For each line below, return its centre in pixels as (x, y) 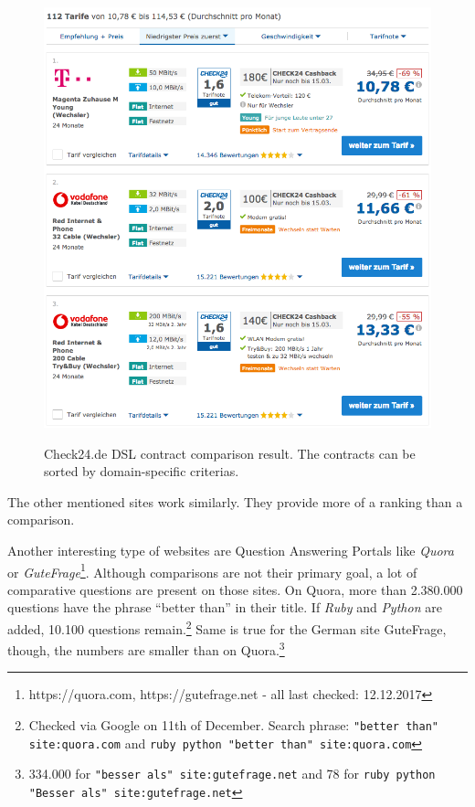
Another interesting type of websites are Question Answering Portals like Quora (231, 550)
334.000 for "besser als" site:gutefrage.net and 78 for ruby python (232, 774)
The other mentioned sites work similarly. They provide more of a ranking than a (235, 501)
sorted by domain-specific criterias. (142, 471)
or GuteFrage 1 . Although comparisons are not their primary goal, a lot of (212, 570)
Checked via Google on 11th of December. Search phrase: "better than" (233, 725)
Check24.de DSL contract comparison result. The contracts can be (230, 453)
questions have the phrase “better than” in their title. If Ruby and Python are (225, 607)
